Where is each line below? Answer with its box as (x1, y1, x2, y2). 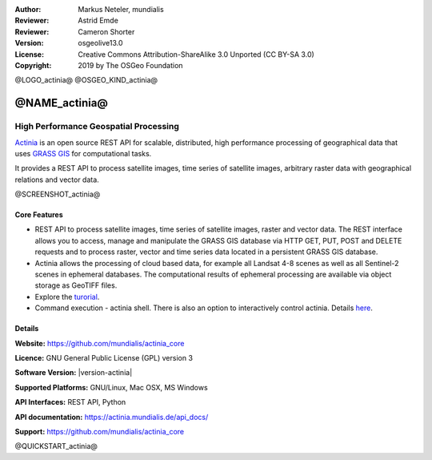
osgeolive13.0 (78, 38, 123, 48)
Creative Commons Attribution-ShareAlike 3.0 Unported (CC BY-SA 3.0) (78, 49, 315, 59)
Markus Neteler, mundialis (78, 5, 164, 14)
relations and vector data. (14, 175, 99, 184)
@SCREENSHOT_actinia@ (14, 189, 101, 200)
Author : (14, 5, 42, 14)
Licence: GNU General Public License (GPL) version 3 (14, 353, 194, 362)
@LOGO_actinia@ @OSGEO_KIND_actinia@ (14, 75, 158, 85)
